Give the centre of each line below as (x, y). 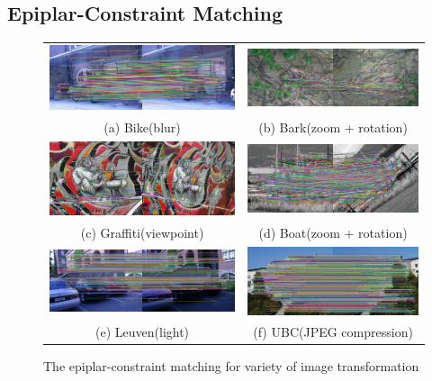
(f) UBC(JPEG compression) (333, 332)
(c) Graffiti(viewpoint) (142, 232)
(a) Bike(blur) (142, 127)
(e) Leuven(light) (143, 332)
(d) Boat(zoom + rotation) (333, 232)
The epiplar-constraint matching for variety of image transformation (231, 366)
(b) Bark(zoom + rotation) (333, 127)
